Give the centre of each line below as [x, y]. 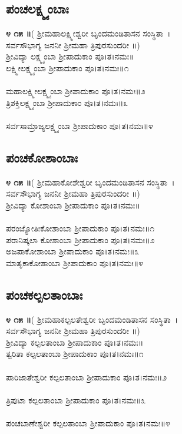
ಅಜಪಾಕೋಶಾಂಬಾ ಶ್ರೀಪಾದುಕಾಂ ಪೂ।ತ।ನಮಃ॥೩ [73, 251]
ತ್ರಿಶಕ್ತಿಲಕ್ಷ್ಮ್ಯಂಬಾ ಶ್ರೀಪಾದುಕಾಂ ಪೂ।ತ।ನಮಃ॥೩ [67, 102]
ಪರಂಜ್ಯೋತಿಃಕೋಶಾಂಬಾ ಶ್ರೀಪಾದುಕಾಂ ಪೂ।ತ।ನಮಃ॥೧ [80, 228]
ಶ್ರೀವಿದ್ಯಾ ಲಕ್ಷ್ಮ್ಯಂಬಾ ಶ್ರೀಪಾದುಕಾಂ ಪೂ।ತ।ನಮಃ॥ [70, 56]
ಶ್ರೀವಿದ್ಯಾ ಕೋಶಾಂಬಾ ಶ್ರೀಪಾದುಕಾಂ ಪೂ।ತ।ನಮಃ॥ [73, 205]
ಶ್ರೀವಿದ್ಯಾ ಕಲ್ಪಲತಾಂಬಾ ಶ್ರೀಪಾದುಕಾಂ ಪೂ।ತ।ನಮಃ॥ [75, 342]
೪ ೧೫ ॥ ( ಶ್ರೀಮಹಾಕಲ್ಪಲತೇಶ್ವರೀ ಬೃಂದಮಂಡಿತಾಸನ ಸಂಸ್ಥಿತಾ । [92, 319]
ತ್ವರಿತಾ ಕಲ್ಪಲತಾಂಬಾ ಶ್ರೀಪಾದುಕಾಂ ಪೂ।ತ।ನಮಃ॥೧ [75, 354]
